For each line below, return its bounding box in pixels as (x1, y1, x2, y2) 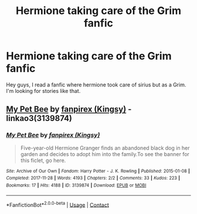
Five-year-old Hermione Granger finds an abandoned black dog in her (20, 144, 190, 151)
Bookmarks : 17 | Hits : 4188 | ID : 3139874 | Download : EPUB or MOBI (6, 182, 147, 188)
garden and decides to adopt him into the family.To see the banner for (20, 150, 189, 157)
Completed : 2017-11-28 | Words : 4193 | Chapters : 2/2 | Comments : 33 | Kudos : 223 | (6, 175, 181, 181)
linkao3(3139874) (6, 113, 72, 123)
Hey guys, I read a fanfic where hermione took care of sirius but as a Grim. (6, 81, 186, 88)
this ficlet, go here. (20, 157, 66, 164)
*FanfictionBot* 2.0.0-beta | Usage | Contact (6, 200, 110, 208)
